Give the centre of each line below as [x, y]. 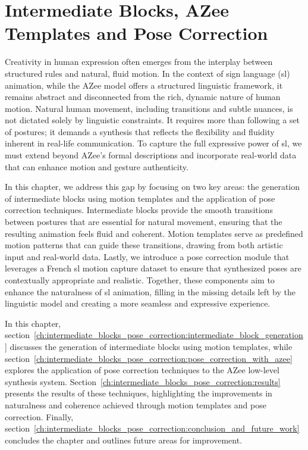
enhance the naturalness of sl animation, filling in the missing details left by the [150, 291]
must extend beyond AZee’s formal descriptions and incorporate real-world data [151, 155]
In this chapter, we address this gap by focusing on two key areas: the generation [153, 187]
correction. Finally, [39, 416]
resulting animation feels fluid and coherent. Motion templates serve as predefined [154, 233]
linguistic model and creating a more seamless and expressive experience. [138, 303]
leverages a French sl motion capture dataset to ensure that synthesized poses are [153, 268]
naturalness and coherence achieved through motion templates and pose [136, 404]
